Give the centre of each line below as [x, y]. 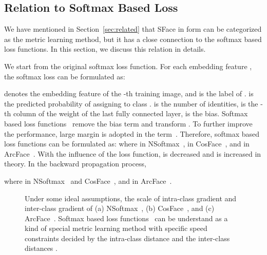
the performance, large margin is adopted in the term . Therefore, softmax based [132, 133]
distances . [41, 248]
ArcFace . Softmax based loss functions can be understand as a [126, 218]
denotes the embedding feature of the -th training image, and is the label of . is [129, 93]
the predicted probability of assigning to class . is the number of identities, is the [131, 103]
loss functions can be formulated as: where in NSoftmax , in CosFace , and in [127, 144]
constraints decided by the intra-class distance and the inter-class [127, 238]
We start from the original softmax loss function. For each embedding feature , [128, 66]
